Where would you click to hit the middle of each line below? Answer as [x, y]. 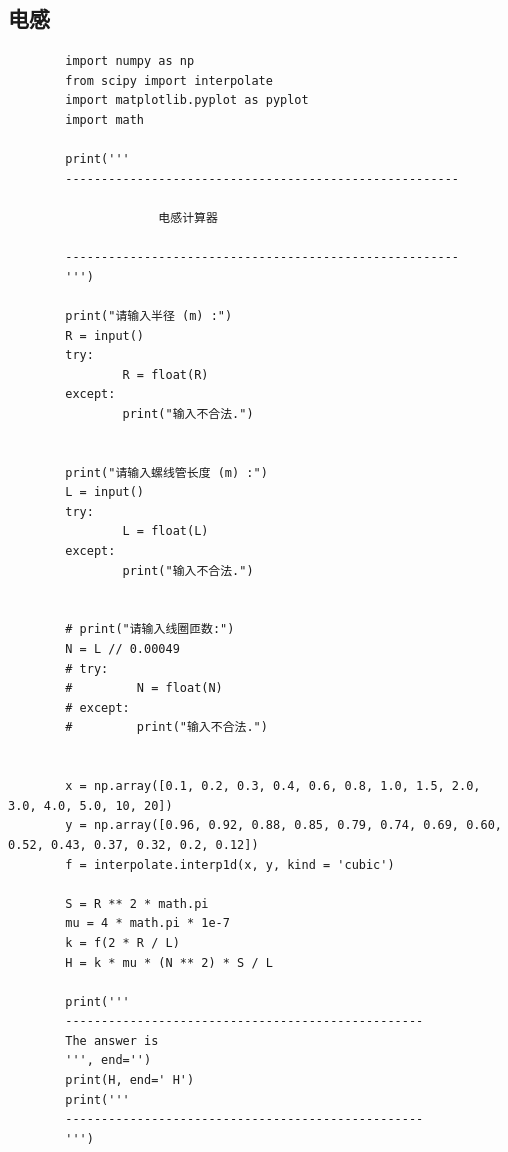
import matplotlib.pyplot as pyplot [187, 100]
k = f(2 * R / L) [122, 942]
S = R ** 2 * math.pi [137, 903]
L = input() [105, 492]
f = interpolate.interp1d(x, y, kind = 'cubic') [230, 864]
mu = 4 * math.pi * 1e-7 [147, 923]
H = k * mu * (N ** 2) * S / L [169, 962]
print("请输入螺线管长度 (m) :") [166, 472]
